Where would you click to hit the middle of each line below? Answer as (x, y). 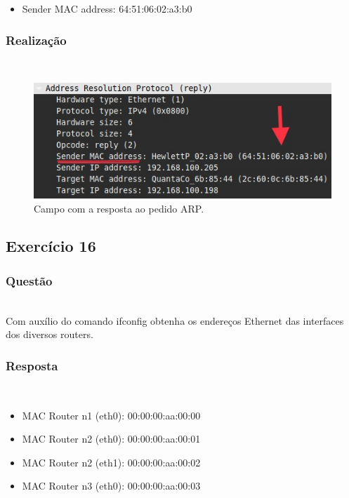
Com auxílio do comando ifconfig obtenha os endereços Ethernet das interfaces (175, 320)
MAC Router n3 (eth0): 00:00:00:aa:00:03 (111, 486)
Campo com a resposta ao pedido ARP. (119, 208)
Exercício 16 (51, 246)
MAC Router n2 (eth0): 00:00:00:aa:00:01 (111, 439)
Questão (29, 280)
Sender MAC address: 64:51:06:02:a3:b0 (107, 8)
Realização (36, 40)
